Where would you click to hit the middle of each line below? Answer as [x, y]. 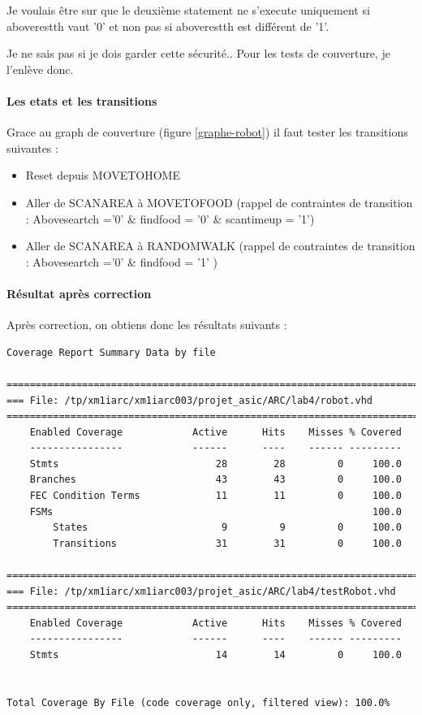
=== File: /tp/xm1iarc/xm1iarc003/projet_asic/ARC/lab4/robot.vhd [190, 400]
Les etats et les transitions [82, 100]
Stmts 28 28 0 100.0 [215, 464]
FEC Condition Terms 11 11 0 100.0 [215, 496]
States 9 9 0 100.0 [227, 528]
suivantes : [32, 147]
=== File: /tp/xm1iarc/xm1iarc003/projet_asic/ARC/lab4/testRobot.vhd [201, 591]
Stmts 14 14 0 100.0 [215, 655]
